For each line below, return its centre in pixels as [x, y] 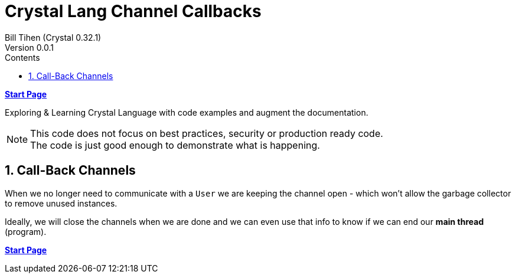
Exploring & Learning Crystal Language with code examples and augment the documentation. [187, 112]
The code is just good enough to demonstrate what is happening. [175, 145]
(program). [26, 231]
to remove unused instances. [61, 203]
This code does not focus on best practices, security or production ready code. [207, 133]
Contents [22, 57]
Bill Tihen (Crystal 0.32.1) [53, 37]
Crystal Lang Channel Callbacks [133, 11]
